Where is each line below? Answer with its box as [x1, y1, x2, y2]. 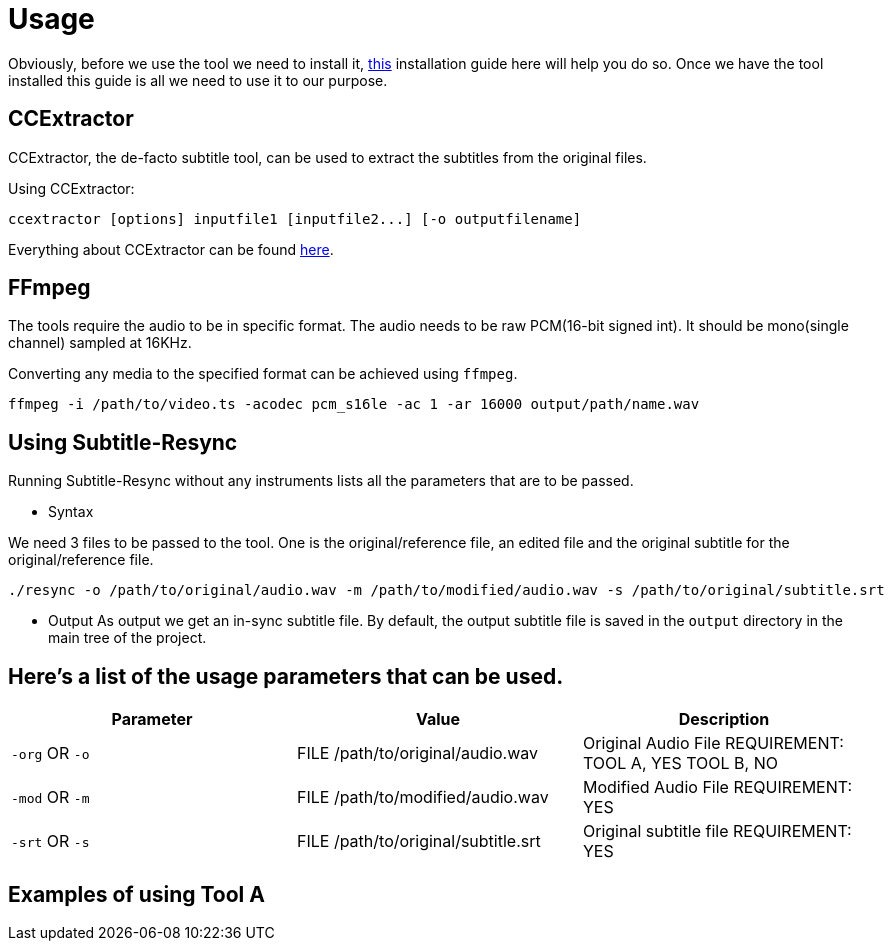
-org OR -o [11, 743, 90, 764]
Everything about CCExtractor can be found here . [8, 240, 334, 258]
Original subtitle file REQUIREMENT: [582, 821, 852, 842]
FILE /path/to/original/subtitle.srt [296, 831, 541, 852]
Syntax [48, 503, 94, 521]
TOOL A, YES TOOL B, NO [582, 753, 778, 774]
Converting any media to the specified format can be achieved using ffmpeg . [8, 365, 518, 383]
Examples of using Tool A [8, 881, 265, 907]
